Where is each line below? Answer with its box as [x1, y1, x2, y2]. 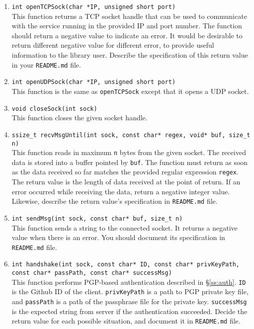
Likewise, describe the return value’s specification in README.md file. [11, 196, 218, 206]
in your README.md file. [11, 59, 81, 70]
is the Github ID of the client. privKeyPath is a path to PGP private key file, [11, 286, 249, 297]
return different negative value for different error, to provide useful [11, 40, 214, 50]
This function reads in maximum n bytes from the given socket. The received [11, 147, 246, 158]
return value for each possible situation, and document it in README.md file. [11, 316, 241, 326]
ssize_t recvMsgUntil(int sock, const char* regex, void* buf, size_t [11, 131, 251, 139]
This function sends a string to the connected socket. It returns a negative [11, 222, 238, 233]
